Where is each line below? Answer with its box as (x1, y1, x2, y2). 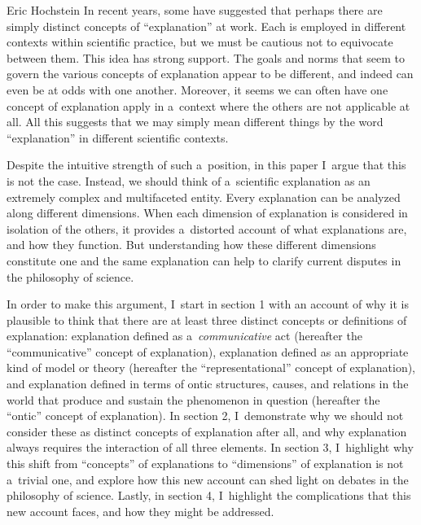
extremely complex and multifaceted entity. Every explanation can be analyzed (7, 188, 401, 205)
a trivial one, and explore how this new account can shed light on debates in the (7, 470, 409, 488)
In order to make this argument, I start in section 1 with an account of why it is (7, 295, 409, 313)
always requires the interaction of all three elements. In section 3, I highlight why (7, 439, 414, 456)
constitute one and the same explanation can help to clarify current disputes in (7, 252, 401, 269)
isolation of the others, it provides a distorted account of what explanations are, (7, 220, 407, 237)
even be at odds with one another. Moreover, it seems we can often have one (7, 81, 388, 98)
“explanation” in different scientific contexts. (7, 129, 229, 146)
